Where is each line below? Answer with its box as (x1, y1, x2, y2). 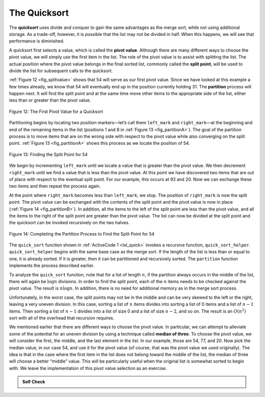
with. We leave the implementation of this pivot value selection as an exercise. (9, 365, 167, 371)
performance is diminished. (9, 38, 65, 44)
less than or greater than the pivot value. (9, 97, 91, 103)
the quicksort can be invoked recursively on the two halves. (9, 220, 130, 226)
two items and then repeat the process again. (9, 183, 101, 189)
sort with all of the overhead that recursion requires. (9, 315, 115, 321)
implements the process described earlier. (9, 263, 95, 268)
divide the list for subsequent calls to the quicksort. (9, 68, 113, 74)
